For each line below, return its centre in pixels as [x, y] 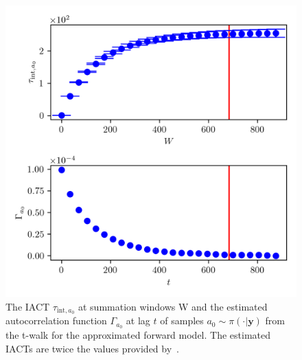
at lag [138, 320]
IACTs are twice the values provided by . [92, 348]
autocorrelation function [56, 320]
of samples [182, 320]
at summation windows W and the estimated [173, 306]
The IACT [28, 306]
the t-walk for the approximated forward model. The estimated [138, 335]
